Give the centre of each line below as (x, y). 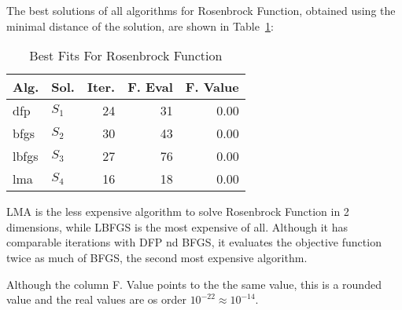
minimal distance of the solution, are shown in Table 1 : (140, 26)
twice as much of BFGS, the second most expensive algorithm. (157, 257)
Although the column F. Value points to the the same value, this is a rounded (194, 284)
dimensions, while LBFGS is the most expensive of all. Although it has (177, 226)
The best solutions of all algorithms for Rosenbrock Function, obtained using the (201, 10)
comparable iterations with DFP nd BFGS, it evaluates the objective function (194, 242)
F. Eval (150, 87)
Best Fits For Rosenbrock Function (126, 56)
